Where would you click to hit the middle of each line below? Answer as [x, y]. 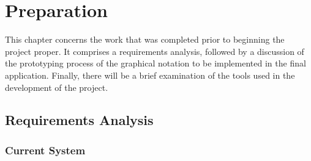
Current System [45, 150]
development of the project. [57, 87]
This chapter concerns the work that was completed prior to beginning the [145, 39]
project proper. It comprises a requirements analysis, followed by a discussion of [155, 51]
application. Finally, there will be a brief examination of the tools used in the [150, 75]
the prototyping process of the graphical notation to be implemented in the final [155, 63]
